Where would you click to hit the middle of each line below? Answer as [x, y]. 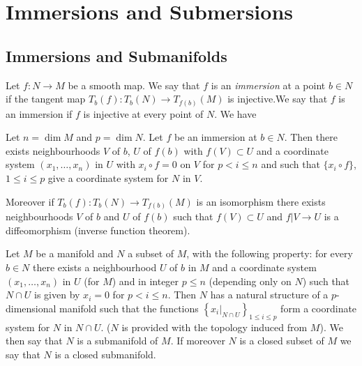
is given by [57, 295]
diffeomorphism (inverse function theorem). [98, 230]
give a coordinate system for [108, 178]
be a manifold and [75, 253]
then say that [34, 341]
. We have [235, 113]
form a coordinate [319, 308]
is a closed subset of [282, 341]
